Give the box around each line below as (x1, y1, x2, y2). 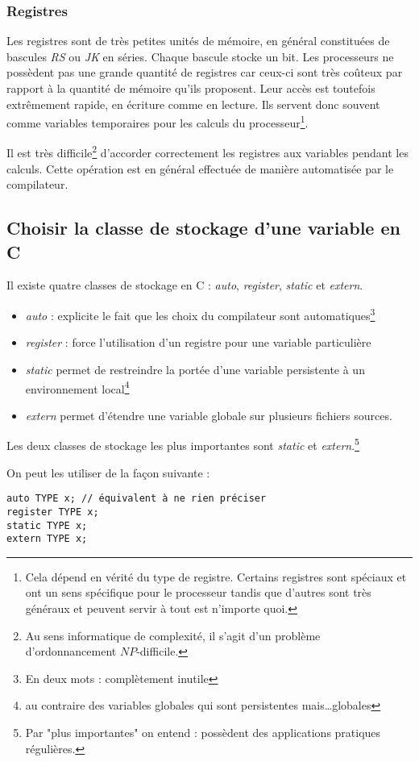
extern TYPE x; (6, 533, 88, 545)
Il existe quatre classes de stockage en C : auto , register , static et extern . (6, 277, 363, 294)
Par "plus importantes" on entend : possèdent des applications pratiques (25, 723, 381, 740)
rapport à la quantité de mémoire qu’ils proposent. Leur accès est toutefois (6, 80, 375, 96)
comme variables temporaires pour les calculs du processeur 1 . (6, 112, 309, 131)
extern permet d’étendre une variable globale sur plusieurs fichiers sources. (25, 406, 392, 423)
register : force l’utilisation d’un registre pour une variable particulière (25, 334, 371, 351)
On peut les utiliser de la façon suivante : (6, 464, 210, 481)
